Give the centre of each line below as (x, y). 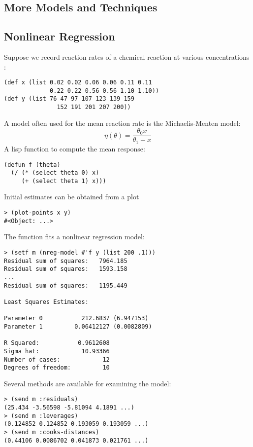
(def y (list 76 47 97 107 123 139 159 (69, 99)
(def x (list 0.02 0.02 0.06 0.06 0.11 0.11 (78, 83)
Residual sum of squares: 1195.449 (66, 285)
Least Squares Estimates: (46, 302)
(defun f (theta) (32, 165)
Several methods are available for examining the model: (88, 383)
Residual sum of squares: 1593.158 (66, 269)
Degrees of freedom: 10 (57, 368)
